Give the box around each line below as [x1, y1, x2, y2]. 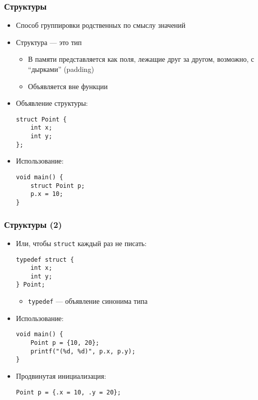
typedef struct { [16, 256, 74, 263]
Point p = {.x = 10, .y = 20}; [16, 388, 121, 396]
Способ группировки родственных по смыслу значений [16, 20, 186, 30]
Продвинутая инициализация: [16, 371, 107, 381]
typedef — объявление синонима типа [28, 296, 148, 306]
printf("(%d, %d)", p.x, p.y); [30, 347, 136, 355]
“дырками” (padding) [28, 64, 94, 74]
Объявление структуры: [16, 98, 88, 108]
